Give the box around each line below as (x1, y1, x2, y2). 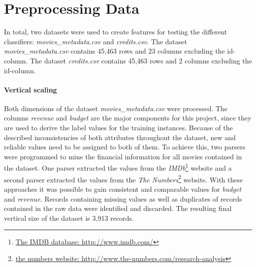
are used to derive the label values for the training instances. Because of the (4, 122, 233, 133)
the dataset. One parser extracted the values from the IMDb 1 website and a (4, 161, 232, 173)
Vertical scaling (4, 84, 57, 94)
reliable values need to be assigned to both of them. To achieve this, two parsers (4, 142, 246, 152)
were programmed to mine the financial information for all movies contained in (4, 151, 242, 161)
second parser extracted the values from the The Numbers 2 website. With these (4, 173, 243, 184)
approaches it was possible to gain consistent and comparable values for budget (4, 183, 241, 194)
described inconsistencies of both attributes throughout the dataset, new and (4, 132, 236, 142)
